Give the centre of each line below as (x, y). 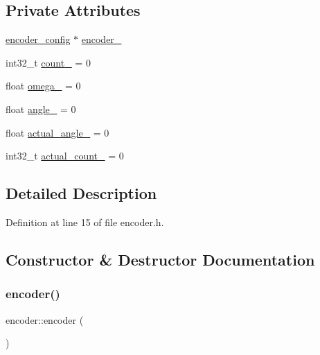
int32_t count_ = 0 (48, 62)
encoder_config (38, 39)
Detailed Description (81, 193)
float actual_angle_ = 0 (57, 132)
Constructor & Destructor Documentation (160, 259)
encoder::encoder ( (45, 319)
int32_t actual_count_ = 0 (65, 156)
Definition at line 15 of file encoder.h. (85, 222)
